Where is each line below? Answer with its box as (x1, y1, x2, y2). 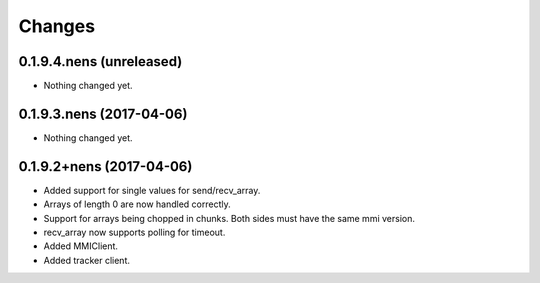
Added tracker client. (43, 254, 130, 266)
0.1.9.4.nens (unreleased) (18, 53, 183, 70)
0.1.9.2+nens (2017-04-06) (18, 158, 193, 175)
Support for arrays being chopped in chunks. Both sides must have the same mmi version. (43, 212, 415, 224)
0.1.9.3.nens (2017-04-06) (18, 105, 188, 122)
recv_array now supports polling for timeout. (43, 226, 226, 239)
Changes (18, 15, 95, 37)
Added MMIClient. (43, 240, 119, 252)
